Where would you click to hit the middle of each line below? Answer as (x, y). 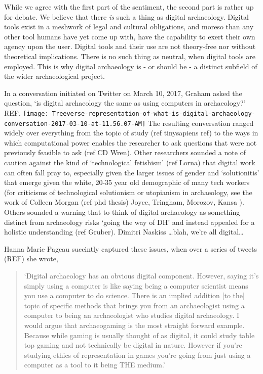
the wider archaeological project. (54, 76)
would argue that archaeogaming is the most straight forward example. (134, 325)
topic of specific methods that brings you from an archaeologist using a (134, 305)
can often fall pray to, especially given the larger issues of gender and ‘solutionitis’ (132, 172)
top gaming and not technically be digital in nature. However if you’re (133, 345)
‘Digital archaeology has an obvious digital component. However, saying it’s (141, 275)
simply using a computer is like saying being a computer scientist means (136, 285)
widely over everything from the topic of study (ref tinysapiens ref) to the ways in (131, 133)
